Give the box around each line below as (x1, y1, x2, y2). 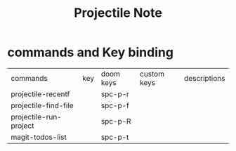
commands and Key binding (7, 44, 174, 60)
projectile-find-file (11, 100, 74, 110)
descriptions (183, 73, 225, 83)
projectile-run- (11, 112, 62, 122)
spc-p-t (100, 132, 129, 142)
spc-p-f (100, 100, 130, 110)
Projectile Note (73, 5, 163, 21)
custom (139, 69, 165, 79)
